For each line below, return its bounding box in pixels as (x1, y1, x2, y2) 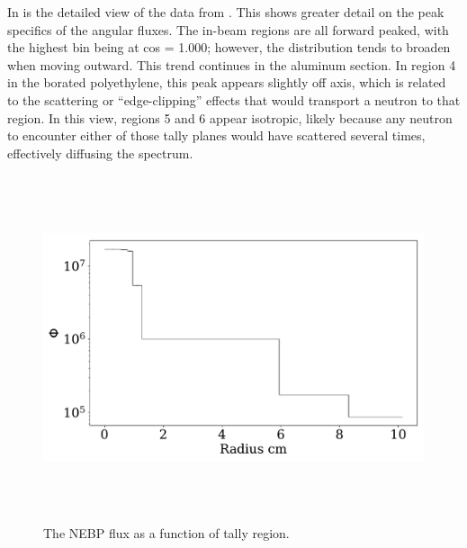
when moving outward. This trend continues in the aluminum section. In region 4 (7, 55, 456, 74)
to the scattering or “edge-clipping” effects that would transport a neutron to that (7, 90, 461, 109)
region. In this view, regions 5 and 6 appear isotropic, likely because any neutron (7, 108, 453, 127)
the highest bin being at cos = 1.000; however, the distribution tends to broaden (7, 38, 451, 57)
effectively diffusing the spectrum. (7, 143, 193, 162)
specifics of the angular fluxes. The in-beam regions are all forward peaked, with (7, 20, 449, 39)
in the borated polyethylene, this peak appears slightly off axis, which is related (7, 73, 446, 92)
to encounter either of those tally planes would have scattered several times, (7, 126, 426, 145)
